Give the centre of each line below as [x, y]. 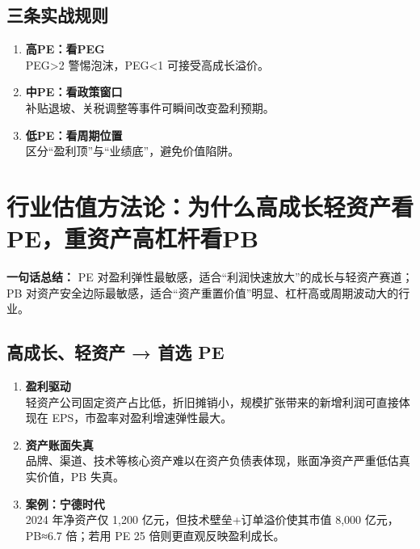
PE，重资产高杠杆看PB [133, 238]
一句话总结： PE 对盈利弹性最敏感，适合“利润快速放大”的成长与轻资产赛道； [210, 277]
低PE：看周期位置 [74, 135]
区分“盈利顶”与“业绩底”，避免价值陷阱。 [132, 151]
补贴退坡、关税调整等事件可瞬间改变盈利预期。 [150, 107]
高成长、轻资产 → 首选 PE [115, 352]
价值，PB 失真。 [80, 477]
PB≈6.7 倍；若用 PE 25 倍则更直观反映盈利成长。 [155, 535]
